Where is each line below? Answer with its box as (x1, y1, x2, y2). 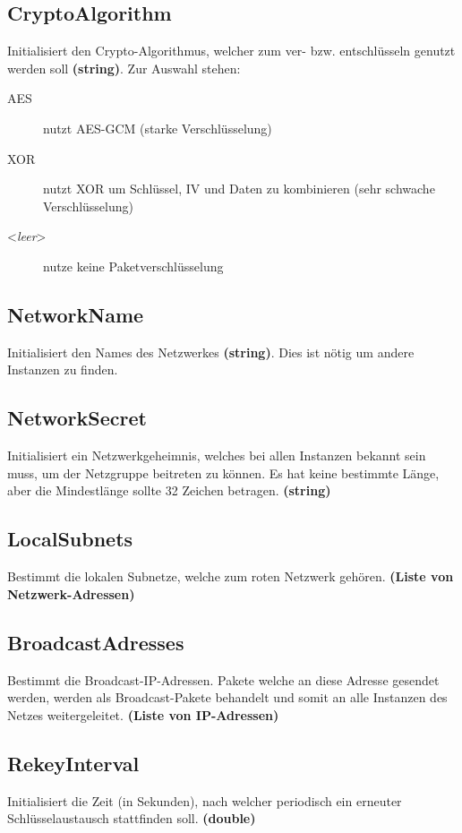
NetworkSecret (7, 404, 147, 432)
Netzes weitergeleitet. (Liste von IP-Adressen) (7, 705, 279, 724)
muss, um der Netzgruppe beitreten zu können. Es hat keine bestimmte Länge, (7, 463, 440, 482)
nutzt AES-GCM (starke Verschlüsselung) (43, 118, 272, 137)
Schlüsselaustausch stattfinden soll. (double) (7, 809, 256, 828)
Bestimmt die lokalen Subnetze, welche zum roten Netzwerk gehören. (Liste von (7, 567, 454, 586)
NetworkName (7, 300, 144, 328)
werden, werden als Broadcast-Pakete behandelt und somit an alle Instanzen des (7, 688, 448, 707)
